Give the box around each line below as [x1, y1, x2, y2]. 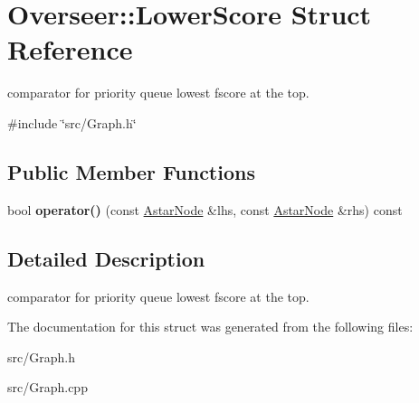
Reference [7, 31, 133, 68]
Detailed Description [7, 244, 205, 272]
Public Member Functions [7, 157, 255, 185]
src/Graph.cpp [7, 378, 88, 397]
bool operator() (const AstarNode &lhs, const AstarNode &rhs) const [7, 200, 403, 219]
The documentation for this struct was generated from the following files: [7, 317, 414, 336]
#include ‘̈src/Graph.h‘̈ [7, 113, 137, 132]
